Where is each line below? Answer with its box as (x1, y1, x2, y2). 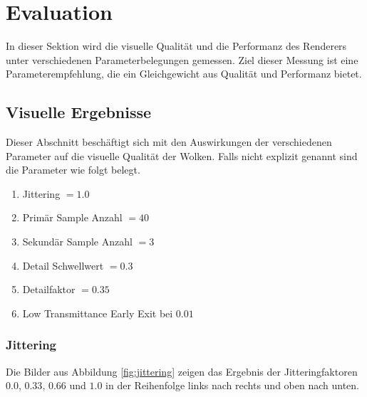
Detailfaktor (22, 282, 76, 297)
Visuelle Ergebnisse (6, 101, 152, 123)
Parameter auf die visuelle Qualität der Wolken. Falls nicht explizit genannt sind (6, 148, 358, 163)
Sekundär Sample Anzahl (22, 234, 133, 249)
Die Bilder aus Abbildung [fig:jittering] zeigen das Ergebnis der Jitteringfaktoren (6, 364, 358, 379)
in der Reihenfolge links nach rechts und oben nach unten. (105, 378, 359, 393)
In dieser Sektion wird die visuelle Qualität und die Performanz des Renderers (6, 38, 347, 53)
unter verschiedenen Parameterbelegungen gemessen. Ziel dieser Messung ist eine (6, 52, 358, 67)
